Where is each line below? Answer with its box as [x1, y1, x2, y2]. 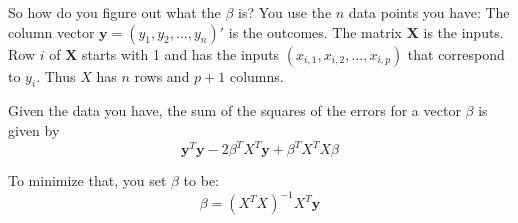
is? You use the [238, 2, 332, 22]
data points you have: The [348, 2, 510, 22]
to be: [183, 170, 220, 191]
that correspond [407, 43, 505, 64]
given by [8, 119, 60, 140]
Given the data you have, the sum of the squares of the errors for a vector [8, 100, 461, 121]
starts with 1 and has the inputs [81, 43, 280, 64]
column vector [8, 21, 95, 42]
